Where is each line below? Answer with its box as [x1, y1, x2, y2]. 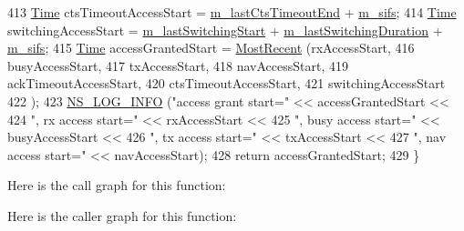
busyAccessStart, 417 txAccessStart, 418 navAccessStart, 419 [7, 55, 348, 75]
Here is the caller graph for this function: [7, 206, 237, 225]
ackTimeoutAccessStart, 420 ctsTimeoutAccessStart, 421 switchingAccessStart [7, 74, 446, 93]
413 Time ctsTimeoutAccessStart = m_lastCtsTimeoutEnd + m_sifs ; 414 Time [7, 3, 457, 21]
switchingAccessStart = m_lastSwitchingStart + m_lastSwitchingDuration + [7, 20, 443, 39]
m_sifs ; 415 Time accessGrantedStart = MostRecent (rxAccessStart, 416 [7, 38, 415, 57]
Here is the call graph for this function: [7, 176, 226, 195]
